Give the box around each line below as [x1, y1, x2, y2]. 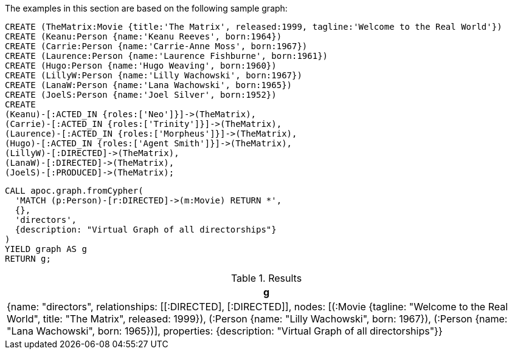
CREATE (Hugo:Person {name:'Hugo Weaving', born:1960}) [5, 61, 277, 70]
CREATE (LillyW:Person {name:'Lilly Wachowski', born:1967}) [5, 70, 302, 80]
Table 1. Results [230, 272, 302, 284]
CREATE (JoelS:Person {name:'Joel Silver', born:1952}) [5, 90, 277, 100]
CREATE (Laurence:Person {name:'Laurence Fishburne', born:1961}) [5, 51, 328, 61]
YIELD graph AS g [5, 244, 87, 254]
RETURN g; [5, 254, 51, 264]
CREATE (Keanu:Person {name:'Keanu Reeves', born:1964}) [5, 32, 282, 41]
